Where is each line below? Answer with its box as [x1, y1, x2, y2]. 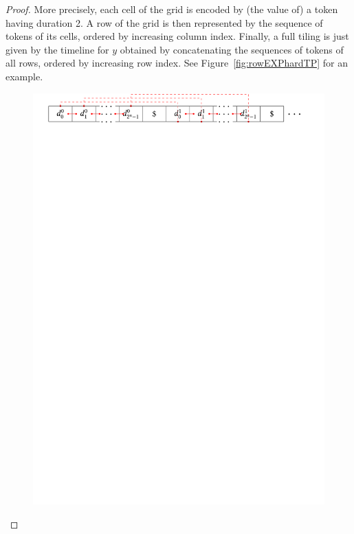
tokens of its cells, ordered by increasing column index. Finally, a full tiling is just [5, 29, 349, 43]
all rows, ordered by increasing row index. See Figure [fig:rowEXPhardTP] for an [5, 56, 348, 70]
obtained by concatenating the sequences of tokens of [120, 42, 344, 56]
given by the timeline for [5, 42, 109, 56]
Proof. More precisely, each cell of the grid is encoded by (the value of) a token [5, 2, 338, 16]
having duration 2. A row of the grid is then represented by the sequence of [5, 15, 323, 30]
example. [5, 69, 43, 83]
